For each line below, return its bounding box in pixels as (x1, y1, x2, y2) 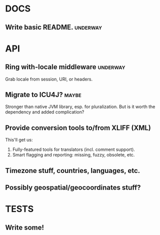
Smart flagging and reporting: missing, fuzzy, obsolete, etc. (12, 152, 135, 158)
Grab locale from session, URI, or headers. (5, 76, 93, 82)
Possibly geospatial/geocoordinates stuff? (5, 183, 141, 191)
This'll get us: (5, 137, 33, 143)
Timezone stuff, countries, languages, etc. (5, 166, 140, 175)
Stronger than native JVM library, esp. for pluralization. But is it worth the (5, 103, 155, 110)
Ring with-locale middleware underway (5, 63, 125, 71)
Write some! (5, 223, 44, 231)
